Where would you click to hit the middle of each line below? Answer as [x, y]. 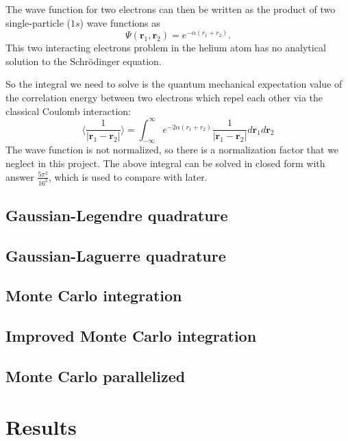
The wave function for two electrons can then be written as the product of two [171, 9]
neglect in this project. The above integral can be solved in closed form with [165, 163]
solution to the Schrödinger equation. [84, 61]
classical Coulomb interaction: [68, 111]
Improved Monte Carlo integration [131, 336]
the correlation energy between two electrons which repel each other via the [164, 97]
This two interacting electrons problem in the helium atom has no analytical [166, 48]
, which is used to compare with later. [128, 176]
